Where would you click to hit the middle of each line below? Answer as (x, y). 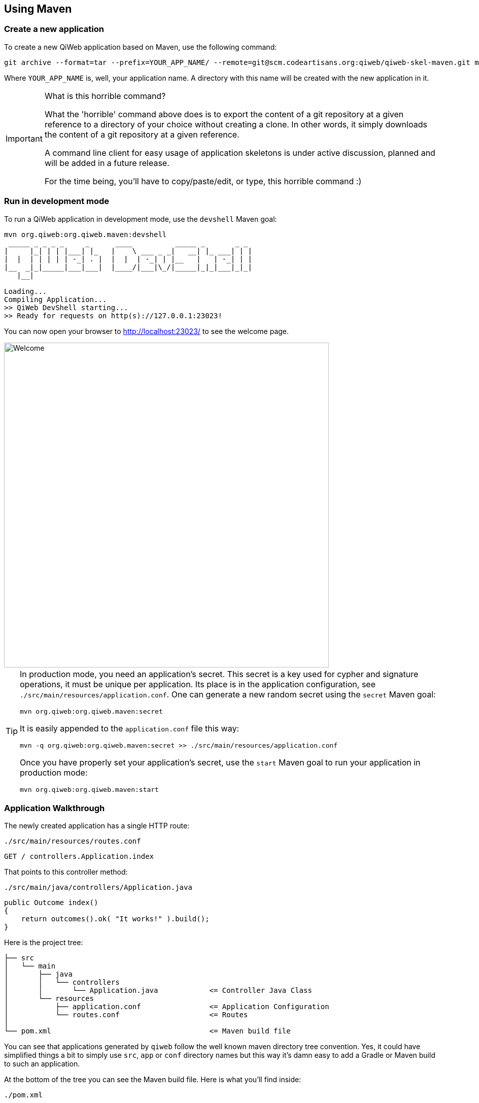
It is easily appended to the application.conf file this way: (129, 728)
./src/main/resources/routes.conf (73, 841)
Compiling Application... (56, 299)
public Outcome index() (51, 903)
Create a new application (54, 29)
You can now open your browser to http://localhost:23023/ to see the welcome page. (147, 331)
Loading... (26, 291)
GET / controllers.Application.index (79, 857)
